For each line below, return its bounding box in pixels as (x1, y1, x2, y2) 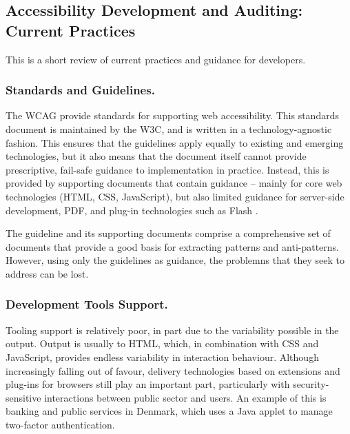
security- (293, 377, 329, 391)
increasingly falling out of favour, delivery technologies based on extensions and (6, 363, 340, 378)
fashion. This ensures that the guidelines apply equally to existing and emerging (6, 135, 344, 149)
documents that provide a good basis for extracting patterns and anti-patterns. (6, 239, 340, 254)
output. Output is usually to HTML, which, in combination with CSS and (6, 336, 319, 351)
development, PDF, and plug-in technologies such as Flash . (6, 203, 258, 217)
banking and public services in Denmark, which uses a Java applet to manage (6, 404, 333, 418)
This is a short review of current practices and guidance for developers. (6, 52, 306, 66)
